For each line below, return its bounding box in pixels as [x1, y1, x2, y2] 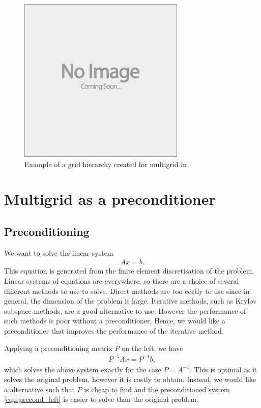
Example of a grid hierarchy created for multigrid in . [24, 158, 191, 169]
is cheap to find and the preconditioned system [84, 384, 230, 394]
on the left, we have [122, 342, 183, 353]
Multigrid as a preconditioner [4, 188, 216, 209]
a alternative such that [4, 384, 75, 394]
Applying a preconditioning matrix [4, 342, 112, 353]
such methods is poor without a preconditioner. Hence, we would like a [4, 315, 225, 326]
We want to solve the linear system [4, 247, 113, 258]
